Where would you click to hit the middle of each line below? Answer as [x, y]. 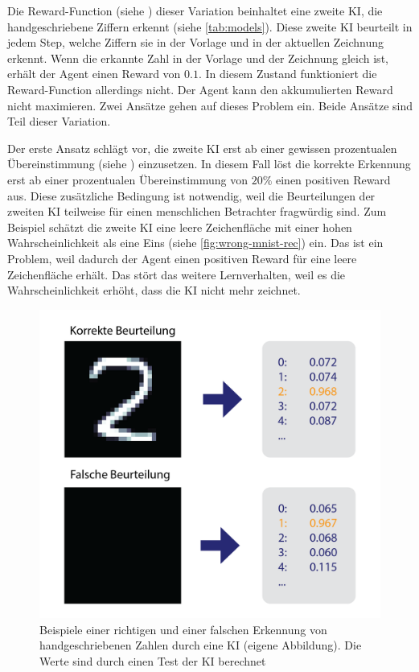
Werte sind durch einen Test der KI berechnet [153, 660]
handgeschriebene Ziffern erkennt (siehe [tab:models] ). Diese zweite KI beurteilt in [210, 26]
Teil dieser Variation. [59, 121]
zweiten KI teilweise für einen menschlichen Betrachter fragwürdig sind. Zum [197, 211]
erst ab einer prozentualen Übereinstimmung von [127, 179]
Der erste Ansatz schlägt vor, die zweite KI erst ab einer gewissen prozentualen [202, 148]
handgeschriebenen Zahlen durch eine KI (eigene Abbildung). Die [201, 645]
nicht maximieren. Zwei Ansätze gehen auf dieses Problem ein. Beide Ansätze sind [210, 105]
